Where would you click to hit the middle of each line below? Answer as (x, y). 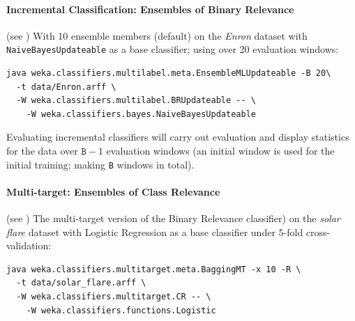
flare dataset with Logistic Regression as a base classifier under (141, 232)
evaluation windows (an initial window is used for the (220, 151)
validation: (29, 245)
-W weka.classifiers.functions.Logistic (121, 310)
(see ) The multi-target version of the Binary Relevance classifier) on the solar (173, 218)
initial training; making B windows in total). (100, 164)
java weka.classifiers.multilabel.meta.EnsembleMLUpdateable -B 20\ (169, 73)
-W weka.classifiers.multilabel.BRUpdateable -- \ (136, 101)
